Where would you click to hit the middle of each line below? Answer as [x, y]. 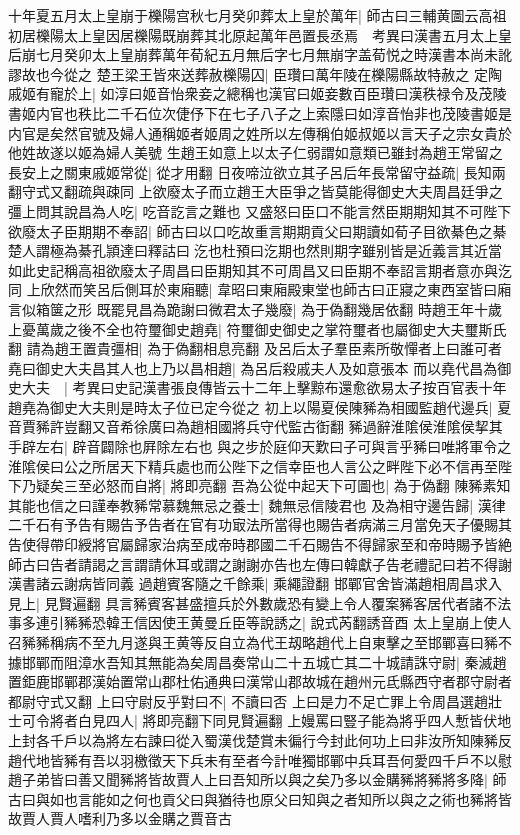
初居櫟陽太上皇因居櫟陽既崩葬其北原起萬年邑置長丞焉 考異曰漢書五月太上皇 [260, 34]
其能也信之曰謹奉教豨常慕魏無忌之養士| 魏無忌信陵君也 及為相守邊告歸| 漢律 [257, 504]
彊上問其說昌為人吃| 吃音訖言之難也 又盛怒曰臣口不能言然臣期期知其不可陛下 [260, 210]
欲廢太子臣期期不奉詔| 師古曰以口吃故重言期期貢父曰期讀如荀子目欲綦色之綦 [257, 230]
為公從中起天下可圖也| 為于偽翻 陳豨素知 [378, 485]
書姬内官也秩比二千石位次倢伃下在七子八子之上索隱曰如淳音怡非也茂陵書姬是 [260, 112]
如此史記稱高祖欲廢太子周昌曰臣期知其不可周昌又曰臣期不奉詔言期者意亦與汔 [260, 269]
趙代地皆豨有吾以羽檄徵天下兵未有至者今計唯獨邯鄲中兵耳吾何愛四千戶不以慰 [260, 759]
